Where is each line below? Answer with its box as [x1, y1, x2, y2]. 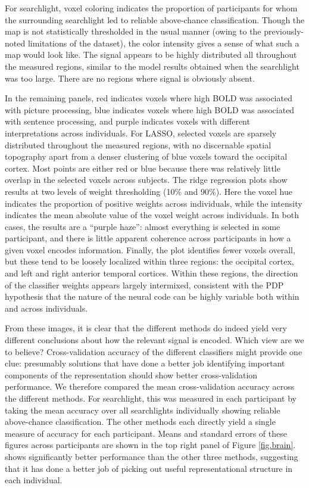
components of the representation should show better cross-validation [5, 368, 258, 381]
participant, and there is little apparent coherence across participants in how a [5, 232, 291, 244]
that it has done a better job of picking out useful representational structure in [5, 462, 293, 474]
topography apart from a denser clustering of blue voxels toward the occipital [5, 150, 288, 163]
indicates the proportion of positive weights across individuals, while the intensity [5, 197, 302, 209]
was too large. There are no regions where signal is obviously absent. [5, 72, 255, 84]
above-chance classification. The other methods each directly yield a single [5, 415, 276, 428]
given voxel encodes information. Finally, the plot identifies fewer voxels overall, [5, 243, 295, 256]
